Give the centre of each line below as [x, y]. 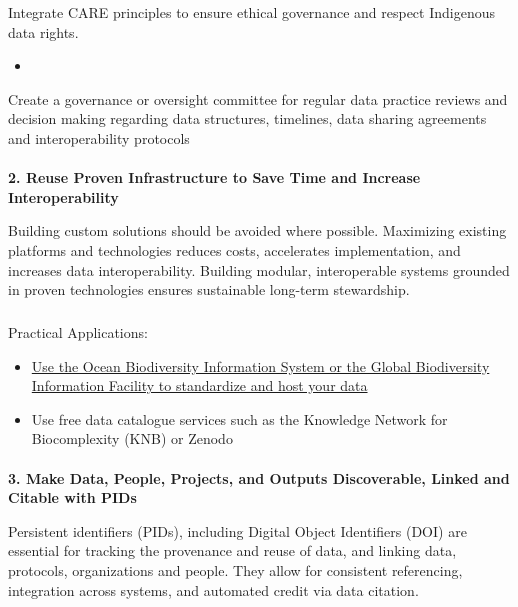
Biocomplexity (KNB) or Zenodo [132, 438]
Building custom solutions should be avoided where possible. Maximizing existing [257, 230]
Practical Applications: [78, 332]
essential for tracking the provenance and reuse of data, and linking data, [232, 550]
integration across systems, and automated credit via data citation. [213, 589]
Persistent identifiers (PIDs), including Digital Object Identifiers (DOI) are [237, 530]
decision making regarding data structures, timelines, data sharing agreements [247, 118]
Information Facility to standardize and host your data [199, 385]
